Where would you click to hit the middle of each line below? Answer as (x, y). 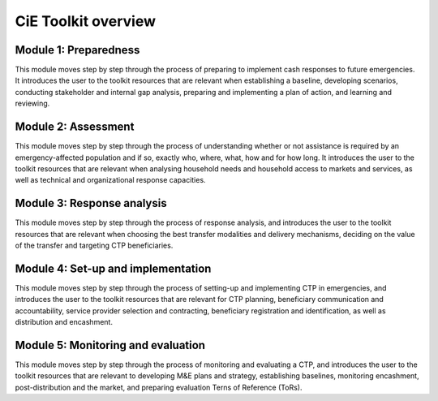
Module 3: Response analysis (91, 203)
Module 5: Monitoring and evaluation (110, 345)
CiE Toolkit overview (86, 21)
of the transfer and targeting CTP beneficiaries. (94, 245)
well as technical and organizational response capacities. (110, 180)
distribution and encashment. (64, 322)
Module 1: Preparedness (77, 50)
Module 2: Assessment (75, 127)
